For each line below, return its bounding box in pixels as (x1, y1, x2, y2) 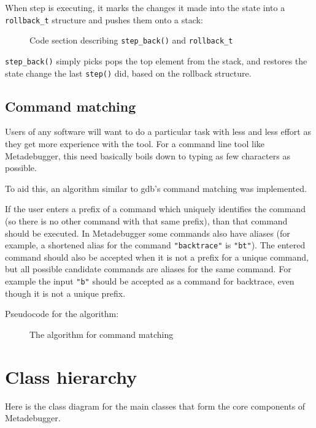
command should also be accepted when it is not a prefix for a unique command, (5, 250, 309, 263)
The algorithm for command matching (29, 327, 174, 340)
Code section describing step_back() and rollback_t (29, 34, 233, 47)
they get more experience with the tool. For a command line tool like (5, 137, 265, 150)
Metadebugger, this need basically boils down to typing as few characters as (5, 149, 290, 162)
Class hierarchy (5, 364, 137, 389)
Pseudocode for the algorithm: (5, 307, 119, 320)
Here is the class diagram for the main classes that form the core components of (5, 399, 306, 412)
